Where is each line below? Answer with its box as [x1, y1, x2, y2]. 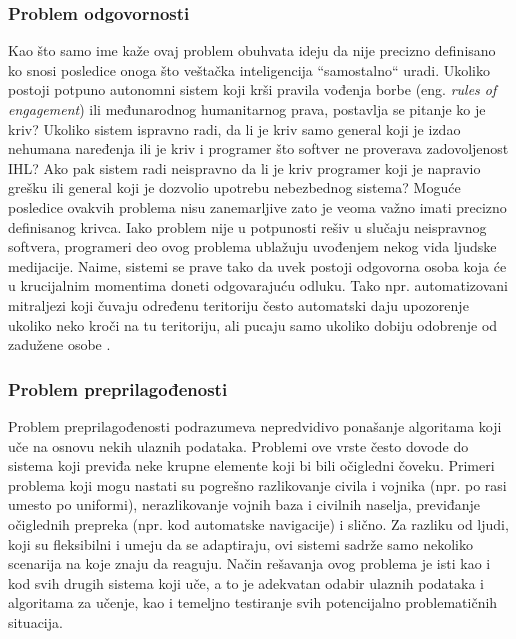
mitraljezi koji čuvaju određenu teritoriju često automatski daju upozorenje [8, 294, 469, 315]
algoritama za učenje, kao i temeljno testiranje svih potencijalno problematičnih [8, 592, 498, 613]
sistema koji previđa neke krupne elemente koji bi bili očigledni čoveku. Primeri [8, 455, 495, 476]
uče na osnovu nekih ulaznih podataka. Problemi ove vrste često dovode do [8, 435, 469, 456]
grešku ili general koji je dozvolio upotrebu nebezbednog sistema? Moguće [8, 177, 461, 198]
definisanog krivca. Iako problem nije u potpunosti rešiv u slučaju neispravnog [8, 216, 487, 237]
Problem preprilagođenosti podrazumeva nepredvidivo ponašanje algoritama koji [8, 415, 502, 436]
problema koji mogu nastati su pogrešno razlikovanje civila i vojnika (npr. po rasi [8, 474, 507, 495]
